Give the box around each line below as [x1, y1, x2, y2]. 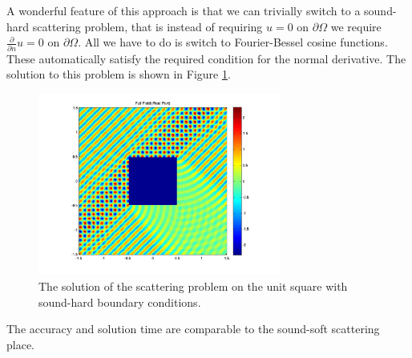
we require [330, 18, 382, 34]
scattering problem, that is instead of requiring [32, 18, 263, 34]
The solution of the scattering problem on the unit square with [38, 278, 348, 295]
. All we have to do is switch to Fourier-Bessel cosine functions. [78, 34, 388, 50]
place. [6, 336, 34, 352]
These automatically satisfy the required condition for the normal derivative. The [6, 50, 406, 66]
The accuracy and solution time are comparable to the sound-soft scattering [6, 320, 380, 337]
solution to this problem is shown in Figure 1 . [6, 66, 231, 82]
